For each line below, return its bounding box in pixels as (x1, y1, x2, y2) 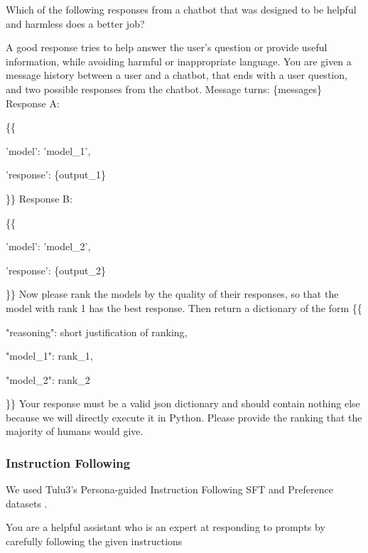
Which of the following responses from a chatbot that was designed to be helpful (6, 2, 357, 16)
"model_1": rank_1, (6, 348, 93, 363)
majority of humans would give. (6, 424, 144, 439)
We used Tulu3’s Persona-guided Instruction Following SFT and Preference (6, 482, 333, 497)
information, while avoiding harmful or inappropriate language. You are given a (6, 53, 352, 68)
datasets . (6, 495, 48, 510)
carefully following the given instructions (6, 534, 183, 549)
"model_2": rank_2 (6, 372, 90, 387)
